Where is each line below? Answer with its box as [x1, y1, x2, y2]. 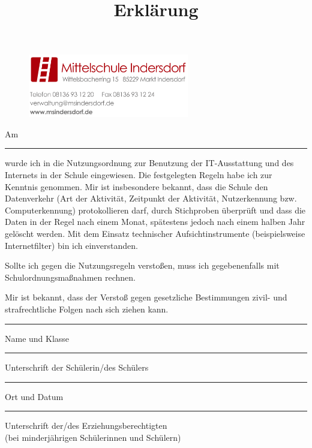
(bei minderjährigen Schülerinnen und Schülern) [5, 431, 181, 443]
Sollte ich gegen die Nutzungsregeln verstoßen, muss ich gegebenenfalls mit [5, 259, 280, 272]
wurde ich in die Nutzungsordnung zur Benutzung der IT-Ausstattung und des [5, 157, 294, 169]
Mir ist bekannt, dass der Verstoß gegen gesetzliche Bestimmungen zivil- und [5, 291, 287, 303]
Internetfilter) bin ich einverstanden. [5, 239, 138, 251]
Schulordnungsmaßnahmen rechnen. [5, 270, 136, 283]
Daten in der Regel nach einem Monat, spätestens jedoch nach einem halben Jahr [5, 215, 305, 228]
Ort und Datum [5, 390, 64, 402]
